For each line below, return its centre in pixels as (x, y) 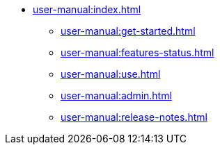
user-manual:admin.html (116, 95)
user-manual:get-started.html (128, 31)
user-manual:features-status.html (137, 52)
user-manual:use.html (111, 74)
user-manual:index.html (87, 9)
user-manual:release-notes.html (134, 117)
